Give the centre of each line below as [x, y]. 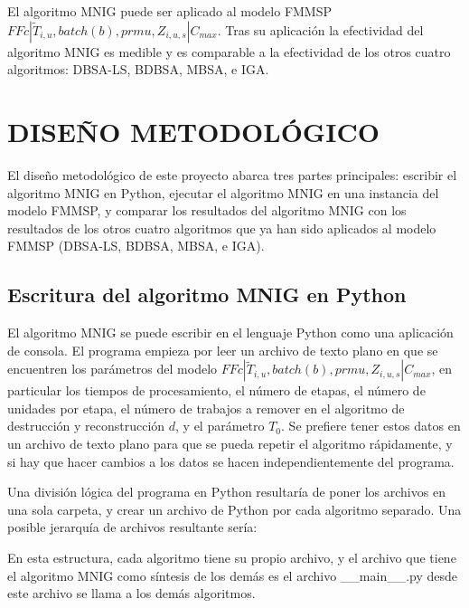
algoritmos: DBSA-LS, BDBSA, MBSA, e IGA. [138, 69]
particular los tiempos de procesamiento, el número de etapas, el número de [216, 390]
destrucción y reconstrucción [86, 426]
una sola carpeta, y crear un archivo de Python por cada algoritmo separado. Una [234, 509]
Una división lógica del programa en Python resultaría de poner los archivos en [226, 492]
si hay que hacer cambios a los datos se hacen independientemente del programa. [231, 461]
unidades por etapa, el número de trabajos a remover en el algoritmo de [206, 408]
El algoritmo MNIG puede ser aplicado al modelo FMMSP [170, 11]
